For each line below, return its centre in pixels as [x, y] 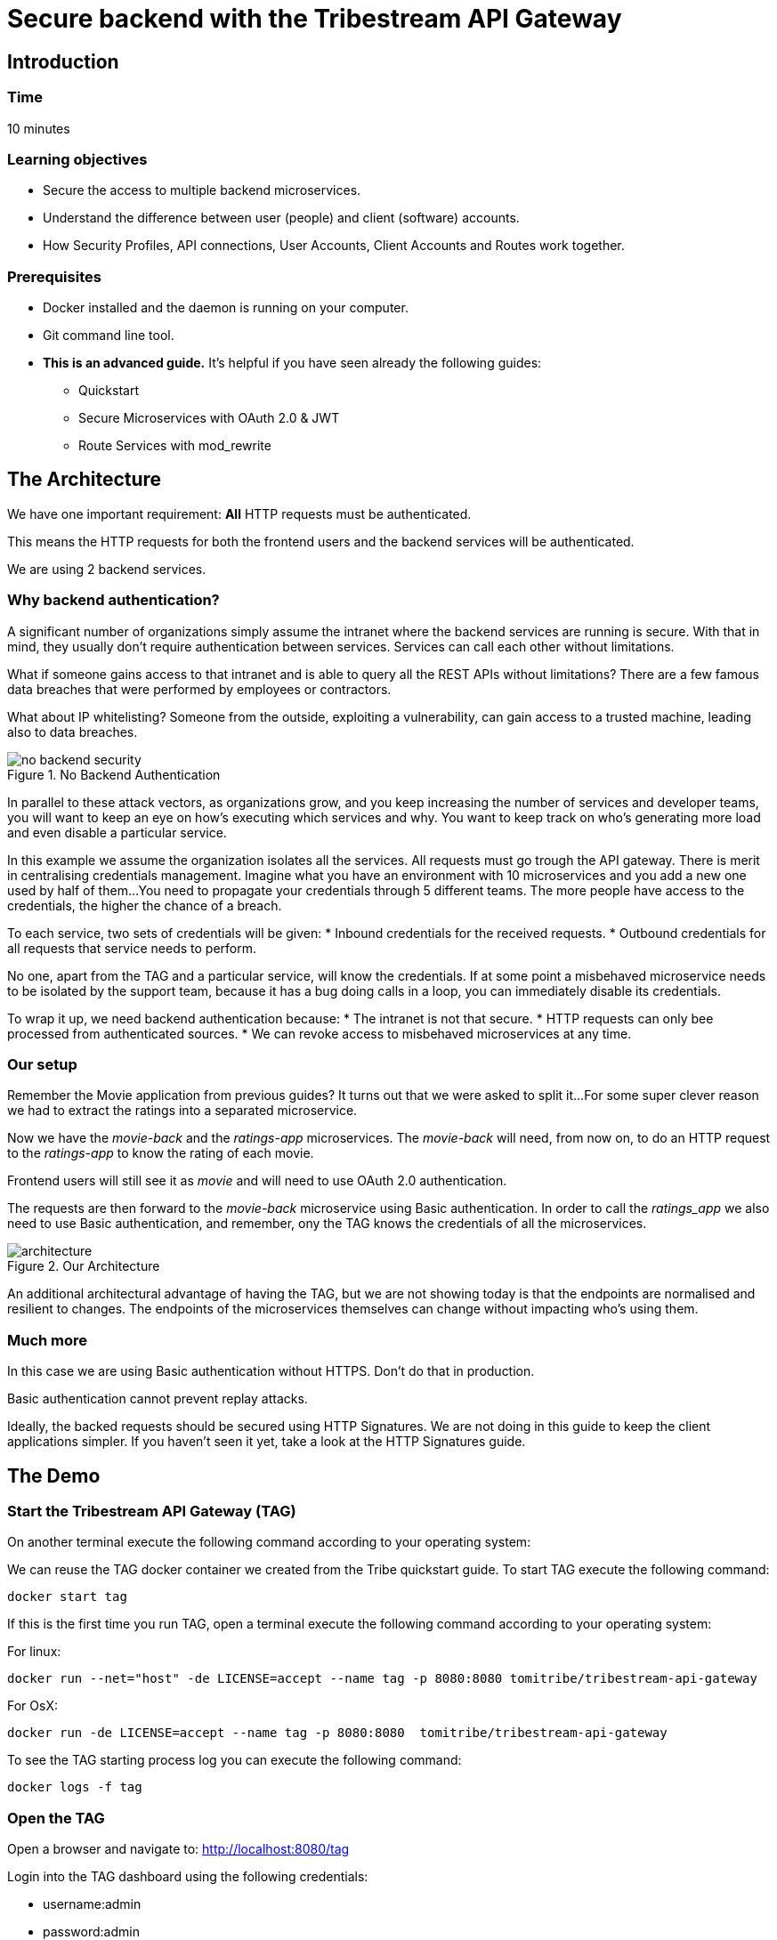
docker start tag [67, 1597]
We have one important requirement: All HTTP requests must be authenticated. [239, 513]
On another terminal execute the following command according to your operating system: [269, 1542]
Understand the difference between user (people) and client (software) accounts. [281, 218]
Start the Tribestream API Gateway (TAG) [152, 1511]
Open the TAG [56, 1818]
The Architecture [85, 480]
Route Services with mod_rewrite [175, 446]
